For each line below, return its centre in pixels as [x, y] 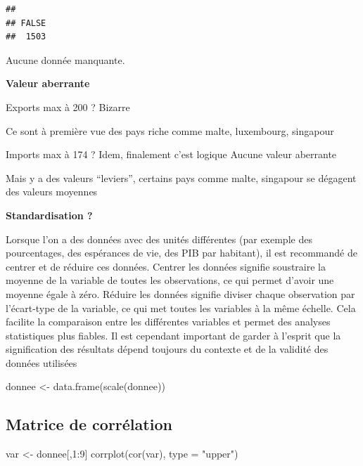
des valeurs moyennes [52, 192]
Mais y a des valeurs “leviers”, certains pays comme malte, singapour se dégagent [181, 177]
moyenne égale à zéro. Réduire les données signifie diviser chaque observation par [180, 293]
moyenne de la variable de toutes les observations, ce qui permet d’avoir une [170, 280]
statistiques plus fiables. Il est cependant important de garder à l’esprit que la [173, 335]
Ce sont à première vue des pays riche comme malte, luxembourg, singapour [170, 130]
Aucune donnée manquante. [65, 59]
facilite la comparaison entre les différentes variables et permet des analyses [168, 322]
